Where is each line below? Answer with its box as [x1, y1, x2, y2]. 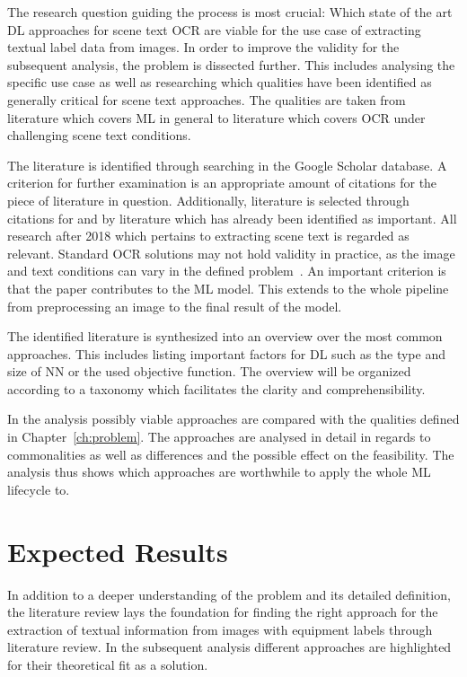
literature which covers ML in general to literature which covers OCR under [7, 108, 426, 127]
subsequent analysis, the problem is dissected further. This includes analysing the [7, 55, 455, 74]
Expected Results [7, 532, 228, 569]
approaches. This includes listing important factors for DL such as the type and [7, 344, 445, 363]
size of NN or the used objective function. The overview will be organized [7, 362, 411, 381]
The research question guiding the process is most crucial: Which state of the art [7, 3, 453, 21]
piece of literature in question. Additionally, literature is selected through [7, 190, 410, 209]
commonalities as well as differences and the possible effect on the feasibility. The [7, 444, 454, 463]
